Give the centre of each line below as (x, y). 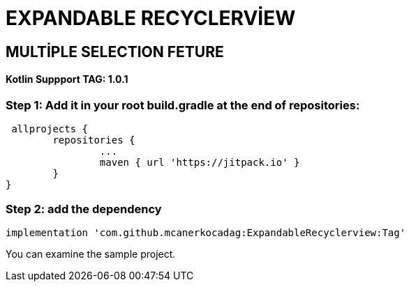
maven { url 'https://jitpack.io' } (200, 163)
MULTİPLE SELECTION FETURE (115, 52)
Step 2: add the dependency (84, 209)
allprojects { (50, 129)
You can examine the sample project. (91, 254)
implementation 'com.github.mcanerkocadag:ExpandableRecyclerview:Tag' (206, 233)
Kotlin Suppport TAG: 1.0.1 (67, 79)
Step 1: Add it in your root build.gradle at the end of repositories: (183, 105)
